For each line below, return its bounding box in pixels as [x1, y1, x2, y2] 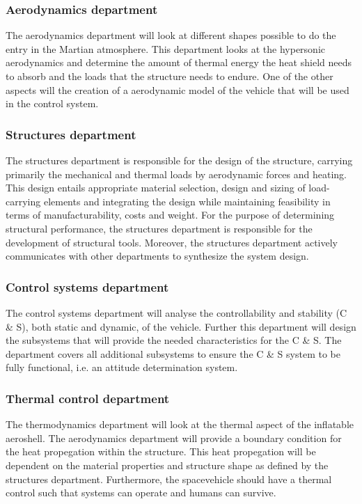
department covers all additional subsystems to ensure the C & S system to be [6, 346, 340, 361]
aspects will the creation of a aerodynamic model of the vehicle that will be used [6, 82, 349, 97]
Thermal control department [6, 389, 170, 407]
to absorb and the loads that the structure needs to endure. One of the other [6, 69, 333, 83]
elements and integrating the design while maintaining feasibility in [43, 194, 331, 208]
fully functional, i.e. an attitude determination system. [6, 360, 238, 375]
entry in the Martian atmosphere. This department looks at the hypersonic [6, 41, 326, 56]
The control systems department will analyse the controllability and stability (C [6, 305, 347, 320]
